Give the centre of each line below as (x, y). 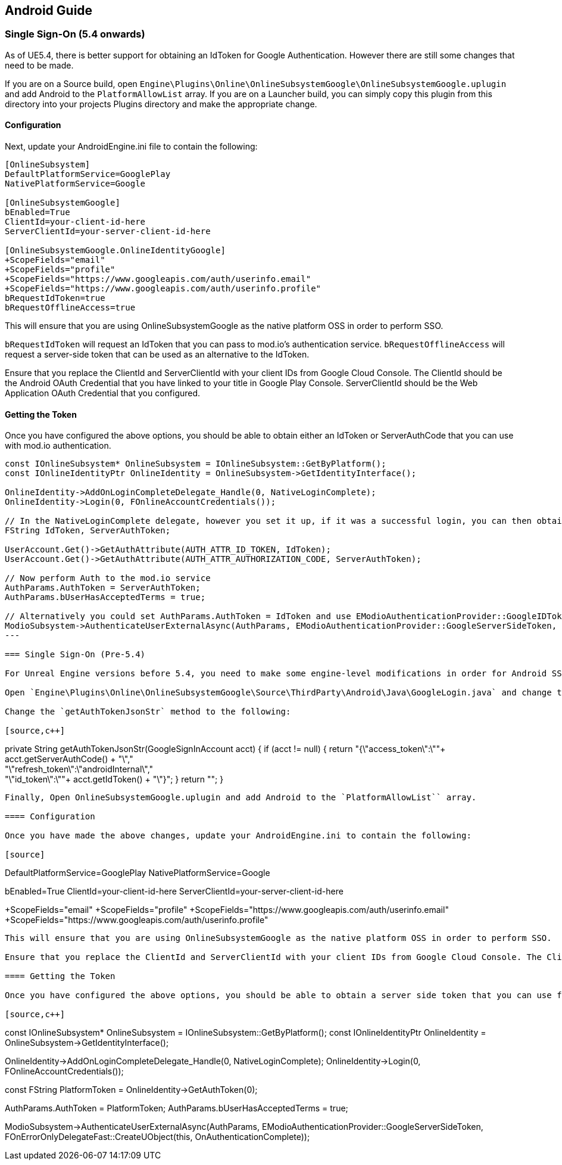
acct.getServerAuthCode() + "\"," (69, 759)
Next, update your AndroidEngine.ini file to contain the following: (131, 147)
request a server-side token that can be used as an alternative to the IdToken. (157, 355)
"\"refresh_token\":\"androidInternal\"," (79, 769)
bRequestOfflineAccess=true (70, 308)
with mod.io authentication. (58, 446)
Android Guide (49, 10)
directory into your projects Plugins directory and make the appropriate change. (161, 104)
